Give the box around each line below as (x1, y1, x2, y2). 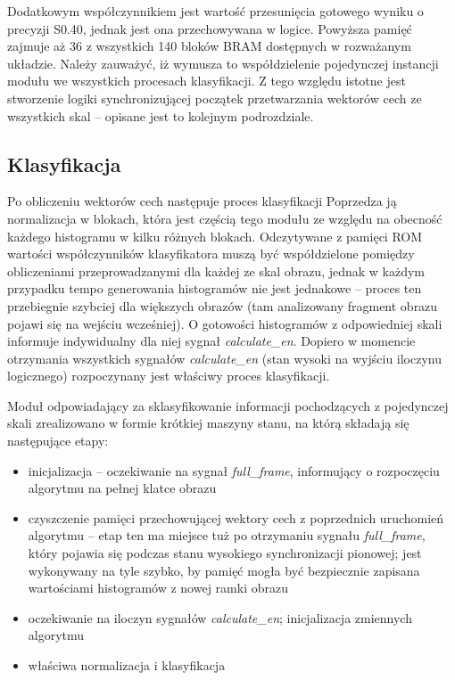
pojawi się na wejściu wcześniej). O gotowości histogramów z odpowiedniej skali (7, 314, 443, 332)
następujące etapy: (7, 431, 109, 450)
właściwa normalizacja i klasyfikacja (28, 656, 226, 675)
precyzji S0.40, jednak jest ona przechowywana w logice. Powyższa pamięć (7, 19, 412, 37)
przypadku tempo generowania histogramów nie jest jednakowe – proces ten (7, 279, 422, 298)
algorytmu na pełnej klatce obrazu (28, 479, 217, 497)
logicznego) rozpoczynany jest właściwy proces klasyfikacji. (7, 366, 330, 385)
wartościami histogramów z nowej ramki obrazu (28, 578, 288, 597)
